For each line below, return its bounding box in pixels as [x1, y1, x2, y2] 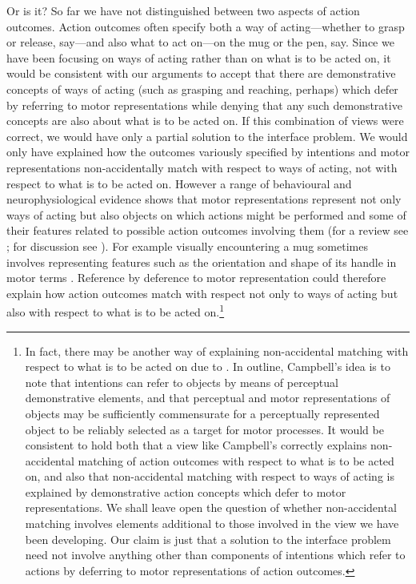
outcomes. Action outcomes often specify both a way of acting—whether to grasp [6, 18, 405, 34]
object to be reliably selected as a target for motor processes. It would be [25, 421, 384, 437]
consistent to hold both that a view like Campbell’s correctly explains [25, 437, 367, 453]
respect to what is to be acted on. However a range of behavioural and [6, 175, 352, 191]
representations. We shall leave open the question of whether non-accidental [25, 499, 397, 516]
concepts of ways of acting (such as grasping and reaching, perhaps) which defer [6, 80, 398, 97]
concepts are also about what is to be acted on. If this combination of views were [6, 112, 404, 129]
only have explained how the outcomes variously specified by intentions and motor [6, 143, 410, 160]
